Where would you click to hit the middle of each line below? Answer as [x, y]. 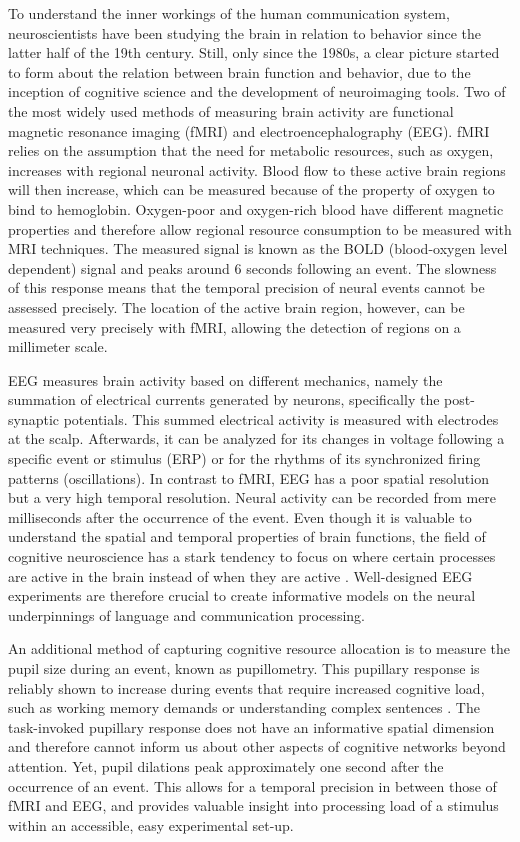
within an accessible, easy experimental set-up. [151, 824]
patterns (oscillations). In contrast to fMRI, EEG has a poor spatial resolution [248, 477]
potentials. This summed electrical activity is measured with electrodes [281, 418]
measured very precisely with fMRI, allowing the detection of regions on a [234, 326]
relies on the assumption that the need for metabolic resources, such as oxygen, [251, 150]
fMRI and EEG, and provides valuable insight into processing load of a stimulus [253, 805]
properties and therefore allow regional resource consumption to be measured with [260, 228]
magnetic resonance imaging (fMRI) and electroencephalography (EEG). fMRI [249, 130]
